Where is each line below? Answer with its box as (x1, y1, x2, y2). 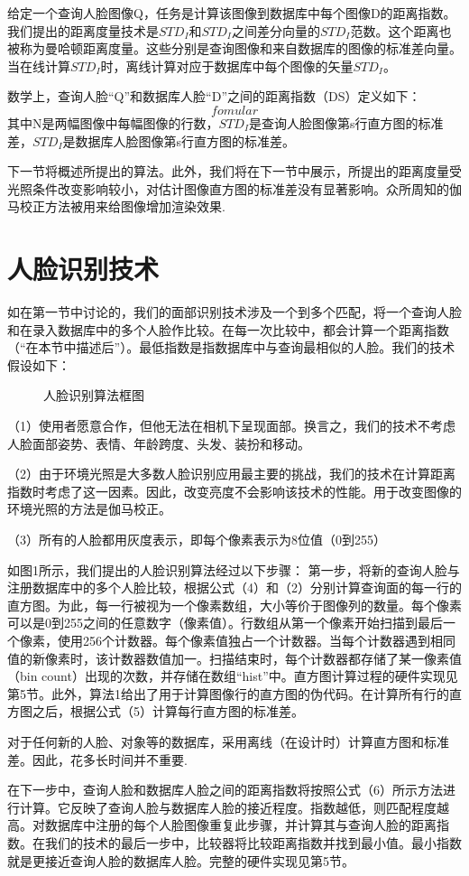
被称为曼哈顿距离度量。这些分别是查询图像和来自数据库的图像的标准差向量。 (7, 39, 462, 58)
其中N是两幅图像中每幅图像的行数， (7, 113, 219, 132)
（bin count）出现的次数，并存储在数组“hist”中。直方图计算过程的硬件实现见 (7, 666, 458, 685)
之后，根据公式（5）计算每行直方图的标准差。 (32, 702, 304, 721)
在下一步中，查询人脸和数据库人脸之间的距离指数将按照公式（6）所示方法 (7, 780, 443, 799)
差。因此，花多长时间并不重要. (7, 750, 188, 769)
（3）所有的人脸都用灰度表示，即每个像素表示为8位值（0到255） (7, 530, 386, 548)
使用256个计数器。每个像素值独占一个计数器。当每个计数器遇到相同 (57, 630, 455, 649)
